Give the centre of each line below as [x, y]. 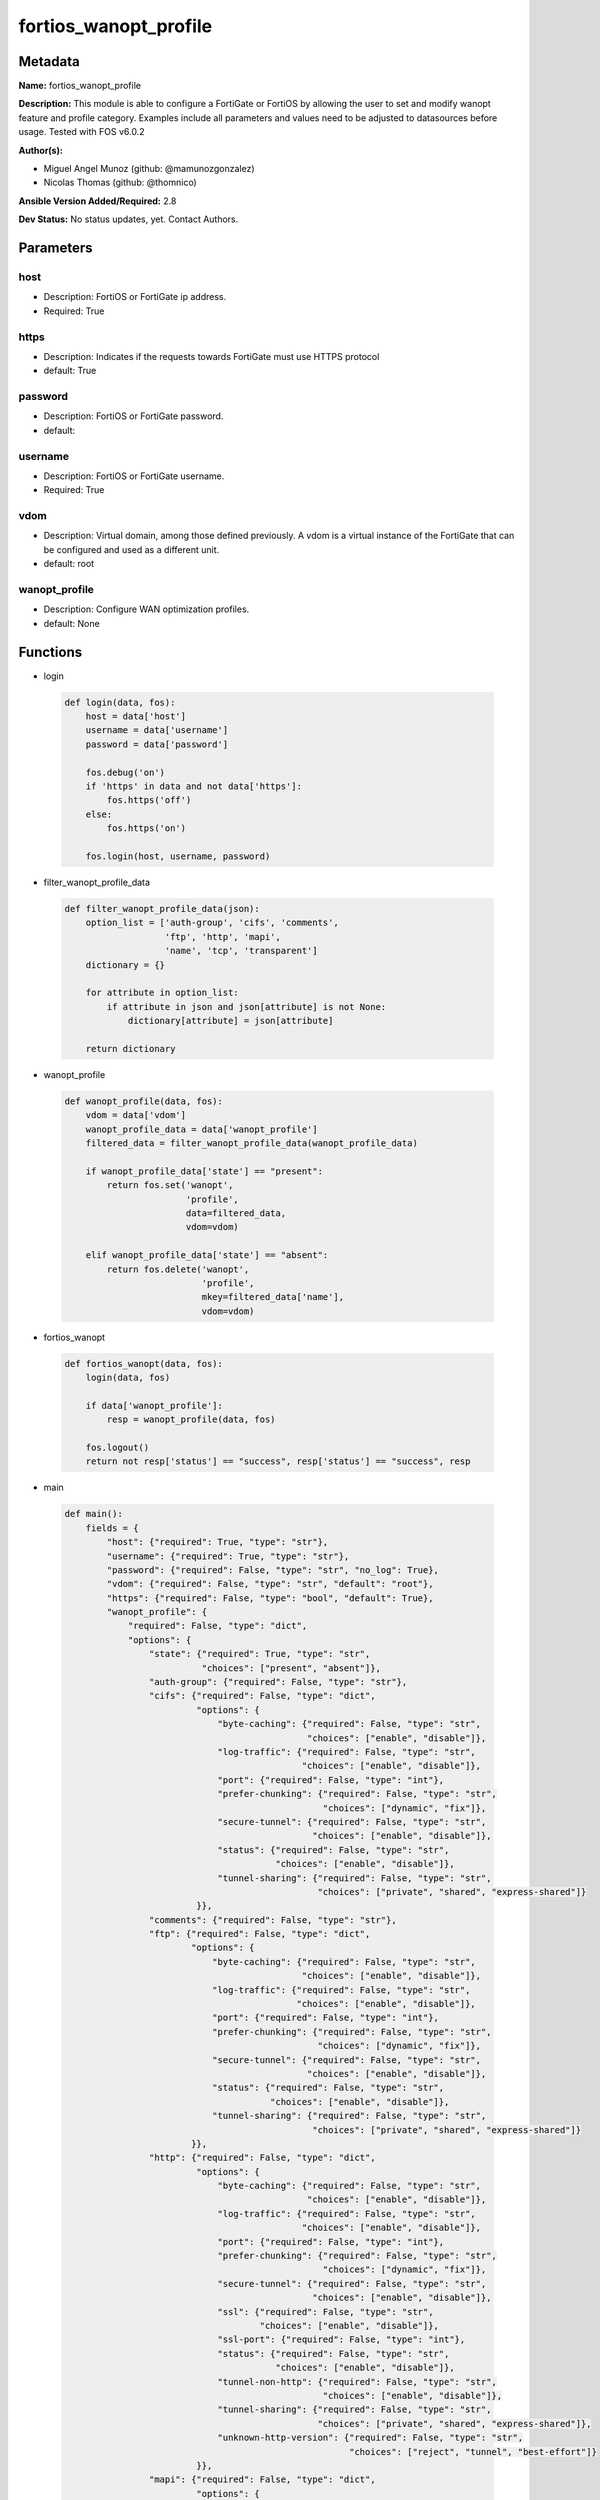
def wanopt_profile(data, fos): [144, 1101]
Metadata [49, 61]
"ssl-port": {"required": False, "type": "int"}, [341, 2339]
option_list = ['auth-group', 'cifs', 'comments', [212, 923]
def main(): [94, 1514]
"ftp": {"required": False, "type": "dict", [259, 1934]
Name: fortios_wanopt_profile [80, 86]
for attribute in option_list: [162, 993]
